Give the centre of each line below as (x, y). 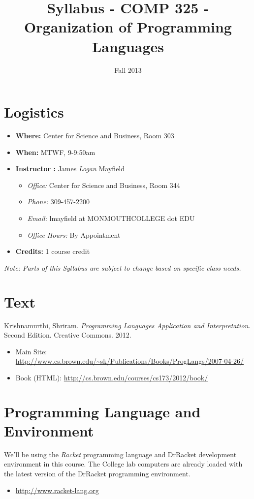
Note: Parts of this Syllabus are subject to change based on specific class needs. (123, 267)
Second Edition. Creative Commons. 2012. (68, 335)
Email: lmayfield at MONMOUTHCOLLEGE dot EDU (111, 218)
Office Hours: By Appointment (74, 234)
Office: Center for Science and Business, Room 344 (104, 185)
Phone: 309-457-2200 (58, 202)
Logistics (34, 112)
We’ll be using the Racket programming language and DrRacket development (120, 454)
